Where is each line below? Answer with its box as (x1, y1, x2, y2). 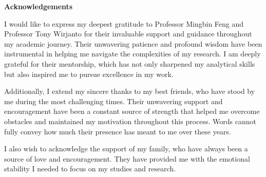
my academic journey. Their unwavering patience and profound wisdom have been (4, 38, 262, 49)
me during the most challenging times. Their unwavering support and (4, 95, 223, 106)
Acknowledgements (4, 1, 73, 11)
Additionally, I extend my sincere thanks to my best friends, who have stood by (4, 86, 255, 96)
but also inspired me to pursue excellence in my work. (4, 68, 174, 79)
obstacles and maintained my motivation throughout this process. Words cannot (4, 115, 256, 126)
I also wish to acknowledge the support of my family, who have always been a (4, 143, 248, 154)
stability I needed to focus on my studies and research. (4, 163, 176, 174)
